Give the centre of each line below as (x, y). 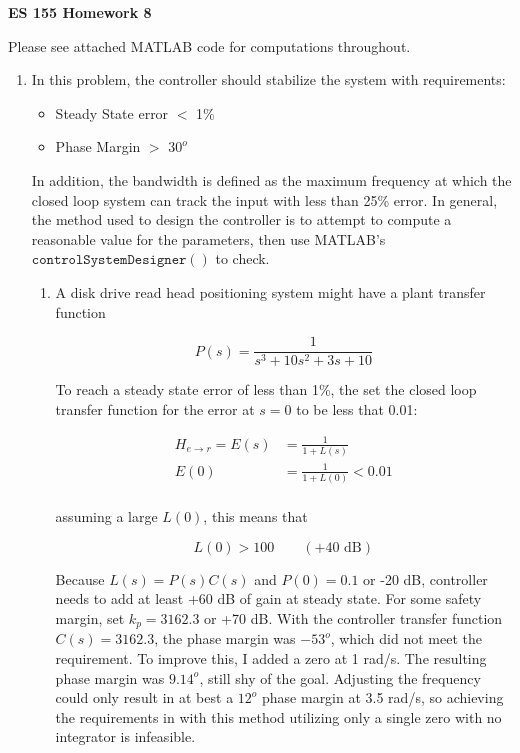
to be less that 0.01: (357, 408)
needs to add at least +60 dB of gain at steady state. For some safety (268, 598)
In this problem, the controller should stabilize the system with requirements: (268, 79)
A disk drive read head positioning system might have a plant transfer (270, 291)
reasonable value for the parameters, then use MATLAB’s (208, 238)
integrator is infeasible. (125, 736)
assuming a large (106, 516)
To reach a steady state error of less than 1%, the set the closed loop (266, 389)
